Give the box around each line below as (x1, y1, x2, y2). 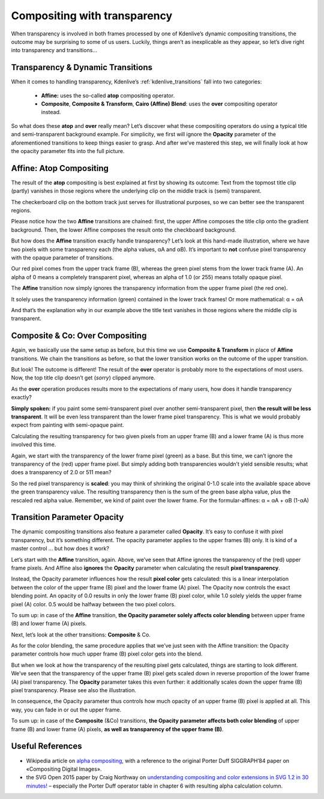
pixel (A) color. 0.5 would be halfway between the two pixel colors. (11, 600, 176, 608)
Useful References (11, 741, 82, 752)
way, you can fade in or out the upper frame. (11, 706, 122, 713)
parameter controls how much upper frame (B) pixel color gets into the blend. (11, 650, 203, 657)
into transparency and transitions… (11, 47, 97, 54)
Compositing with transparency (11, 9, 173, 22)
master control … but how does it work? (11, 545, 109, 552)
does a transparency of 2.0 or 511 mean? (11, 469, 112, 476)
